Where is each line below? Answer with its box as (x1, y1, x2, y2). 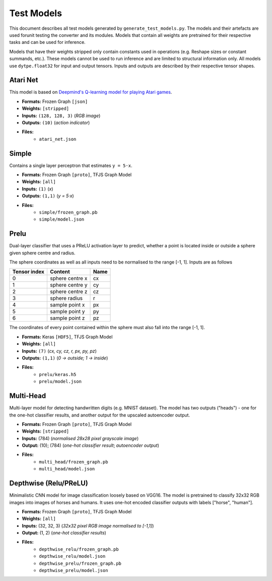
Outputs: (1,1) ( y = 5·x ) (22, 193, 74, 199)
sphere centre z (50, 288, 88, 295)
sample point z (50, 314, 85, 322)
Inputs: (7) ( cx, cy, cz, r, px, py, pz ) (22, 348, 97, 354)
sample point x (50, 301, 85, 308)
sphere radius (50, 295, 83, 302)
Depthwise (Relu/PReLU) (9, 479, 88, 488)
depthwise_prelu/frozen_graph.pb (39, 560, 122, 566)
